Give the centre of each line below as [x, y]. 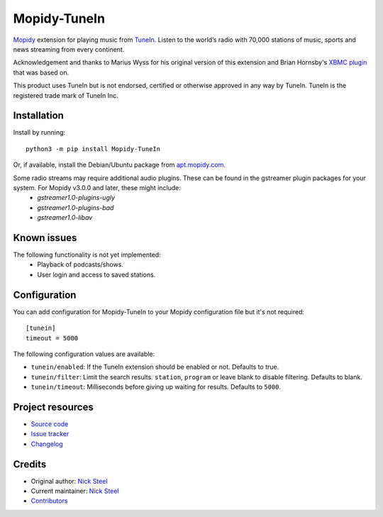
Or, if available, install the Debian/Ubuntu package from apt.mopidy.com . [120, 165]
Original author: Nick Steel [69, 481]
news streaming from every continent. [69, 49]
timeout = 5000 [52, 338]
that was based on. [41, 72]
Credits [30, 464]
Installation [38, 116]
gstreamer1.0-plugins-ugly [76, 198]
